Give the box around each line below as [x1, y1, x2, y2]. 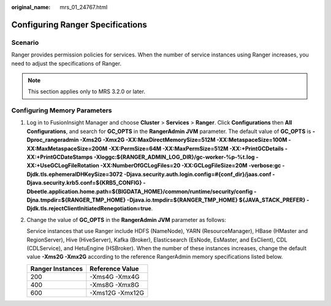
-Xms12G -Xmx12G [89, 288, 144, 297]
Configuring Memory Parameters [11, 106, 112, 115]
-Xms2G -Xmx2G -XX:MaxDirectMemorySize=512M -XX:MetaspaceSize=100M [80, 136, 287, 143]
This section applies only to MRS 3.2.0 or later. [28, 88, 145, 95]
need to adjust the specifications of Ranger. [11, 59, 122, 67]
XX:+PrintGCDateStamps [26, 153, 93, 161]
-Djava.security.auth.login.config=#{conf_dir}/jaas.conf [123, 170, 272, 178]
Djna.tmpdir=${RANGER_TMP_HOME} [26, 196, 126, 204]
